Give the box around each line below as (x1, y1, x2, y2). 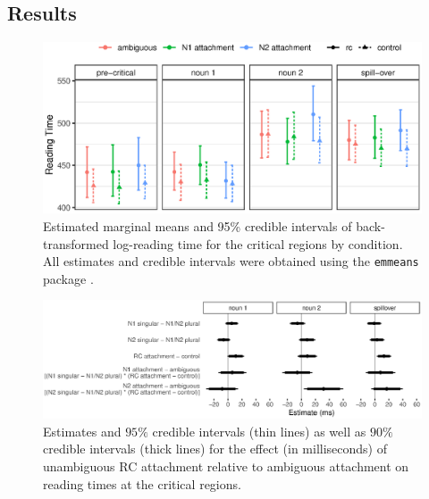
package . (43, 269, 94, 287)
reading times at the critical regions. (43, 474, 241, 493)
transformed (43, 234, 109, 253)
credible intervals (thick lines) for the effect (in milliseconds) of (43, 439, 388, 458)
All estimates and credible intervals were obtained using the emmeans (43, 252, 419, 270)
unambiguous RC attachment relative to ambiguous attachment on (43, 457, 409, 476)
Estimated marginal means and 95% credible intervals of (43, 216, 352, 235)
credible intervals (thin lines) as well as (152, 421, 366, 440)
